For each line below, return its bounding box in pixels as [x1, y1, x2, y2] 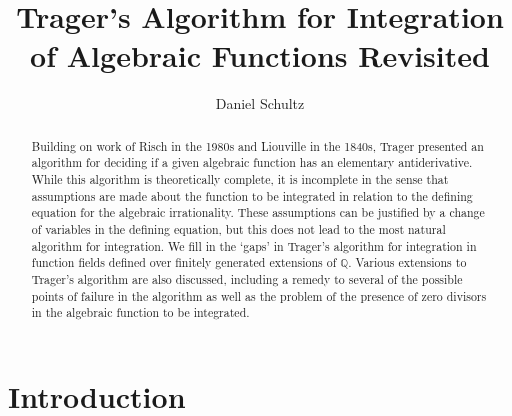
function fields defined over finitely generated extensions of [31, 254, 337, 271]
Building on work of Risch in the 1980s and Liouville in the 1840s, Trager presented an [31, 137, 484, 154]
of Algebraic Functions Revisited [30, 35, 490, 76]
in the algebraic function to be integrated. [31, 304, 250, 321]
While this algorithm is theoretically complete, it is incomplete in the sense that [31, 171, 449, 188]
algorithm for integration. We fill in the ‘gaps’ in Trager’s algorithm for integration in [31, 237, 477, 254]
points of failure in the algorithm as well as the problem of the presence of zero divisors [31, 287, 487, 304]
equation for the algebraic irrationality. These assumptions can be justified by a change [31, 204, 485, 221]
